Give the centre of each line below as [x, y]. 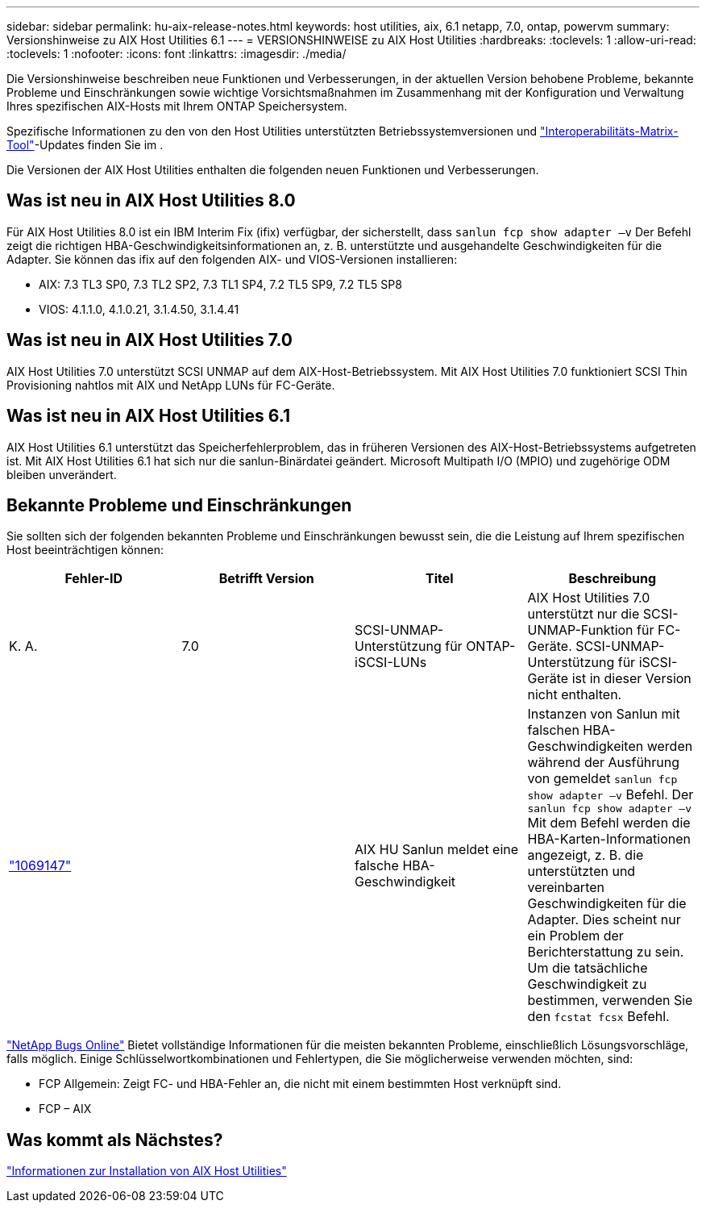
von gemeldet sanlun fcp [602, 779]
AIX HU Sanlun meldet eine [437, 849]
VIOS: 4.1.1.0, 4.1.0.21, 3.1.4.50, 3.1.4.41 [139, 309]
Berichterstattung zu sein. [606, 952]
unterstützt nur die [583, 614]
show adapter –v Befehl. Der [610, 795]
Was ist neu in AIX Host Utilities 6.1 [148, 416]
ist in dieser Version [631, 679]
